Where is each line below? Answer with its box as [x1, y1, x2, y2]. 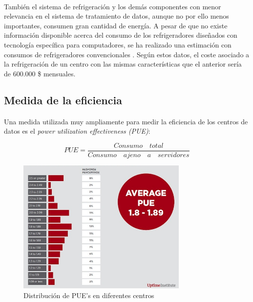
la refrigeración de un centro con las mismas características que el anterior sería [4, 59, 242, 69]
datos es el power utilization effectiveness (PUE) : [4, 126, 150, 136]
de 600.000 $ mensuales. [4, 68, 76, 78]
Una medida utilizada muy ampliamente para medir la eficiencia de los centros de [4, 116, 248, 126]
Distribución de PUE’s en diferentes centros [23, 290, 154, 300]
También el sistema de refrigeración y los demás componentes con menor [4, 1, 221, 11]
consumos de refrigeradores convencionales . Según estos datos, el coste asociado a [4, 49, 250, 59]
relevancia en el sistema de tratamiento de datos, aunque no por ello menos [4, 11, 229, 21]
